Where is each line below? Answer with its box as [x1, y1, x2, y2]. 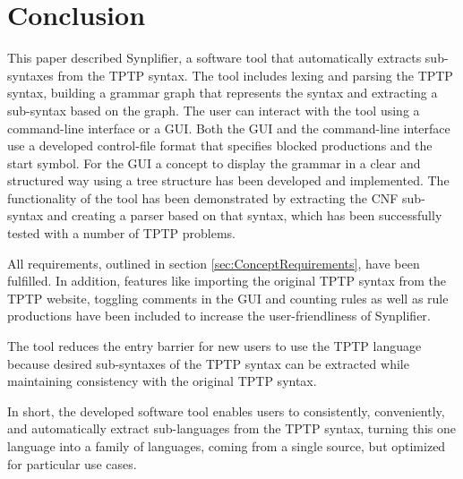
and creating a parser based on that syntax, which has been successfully [47, 206, 442, 225]
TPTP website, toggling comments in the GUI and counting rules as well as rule [7, 288, 449, 307]
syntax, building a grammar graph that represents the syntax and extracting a [7, 83, 438, 102]
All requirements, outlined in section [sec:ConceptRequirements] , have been [7, 253, 420, 272]
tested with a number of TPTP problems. [7, 224, 236, 243]
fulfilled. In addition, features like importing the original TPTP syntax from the [7, 271, 447, 290]
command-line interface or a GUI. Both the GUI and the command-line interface [7, 118, 450, 137]
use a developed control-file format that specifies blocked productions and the [7, 136, 433, 155]
